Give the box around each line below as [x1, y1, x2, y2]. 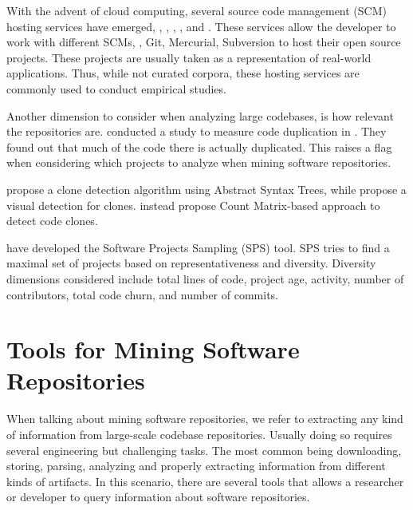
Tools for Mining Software [6, 333, 300, 366]
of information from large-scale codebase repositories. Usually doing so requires [6, 426, 392, 442]
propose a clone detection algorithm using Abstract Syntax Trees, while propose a [6, 180, 407, 197]
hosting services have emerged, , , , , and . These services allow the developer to [6, 18, 396, 34]
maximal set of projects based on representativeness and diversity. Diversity [6, 255, 376, 271]
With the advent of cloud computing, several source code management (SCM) [6, 2, 387, 18]
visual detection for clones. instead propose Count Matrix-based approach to [6, 196, 380, 213]
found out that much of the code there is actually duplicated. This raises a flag [6, 138, 392, 155]
